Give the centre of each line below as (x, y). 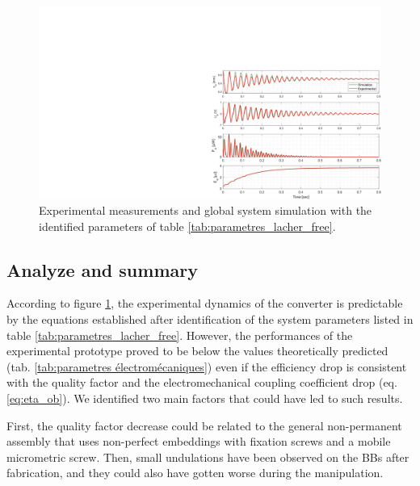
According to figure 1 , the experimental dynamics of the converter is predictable (205, 303)
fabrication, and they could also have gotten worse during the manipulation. (195, 473)
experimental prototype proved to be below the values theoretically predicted (197, 351)
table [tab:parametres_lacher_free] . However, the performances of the (180, 335)
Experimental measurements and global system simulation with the (206, 210)
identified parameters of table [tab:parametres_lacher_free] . (187, 226)
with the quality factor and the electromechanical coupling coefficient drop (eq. (202, 382)
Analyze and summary (102, 269)
